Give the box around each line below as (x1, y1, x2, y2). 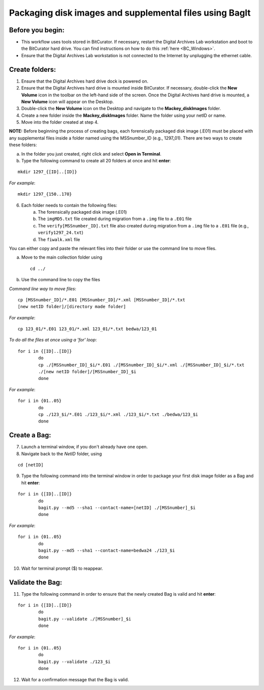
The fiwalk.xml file (38, 236, 80, 242)
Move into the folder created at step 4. (21, 119, 99, 125)
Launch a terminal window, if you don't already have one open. (21, 444, 148, 450)
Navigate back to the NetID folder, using (21, 450, 102, 457)
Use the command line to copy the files (21, 277, 100, 283)
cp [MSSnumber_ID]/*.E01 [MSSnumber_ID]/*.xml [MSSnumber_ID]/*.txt (18, 297, 185, 303)
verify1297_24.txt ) (38, 230, 84, 236)
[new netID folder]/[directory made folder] (18, 304, 127, 310)
